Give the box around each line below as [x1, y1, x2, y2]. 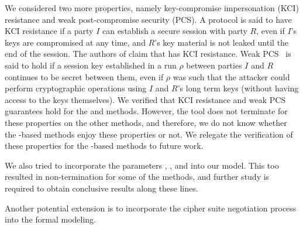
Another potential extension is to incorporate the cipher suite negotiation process [5, 201, 297, 214]
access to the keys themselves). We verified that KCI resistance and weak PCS [5, 93, 286, 105]
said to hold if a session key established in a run [5, 59, 177, 71]
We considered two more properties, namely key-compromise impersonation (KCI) [5, 2, 299, 13]
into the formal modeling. [5, 213, 97, 225]
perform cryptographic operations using [5, 82, 147, 94]
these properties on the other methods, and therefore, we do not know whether [5, 116, 287, 128]
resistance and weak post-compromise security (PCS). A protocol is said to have [5, 13, 292, 25]
